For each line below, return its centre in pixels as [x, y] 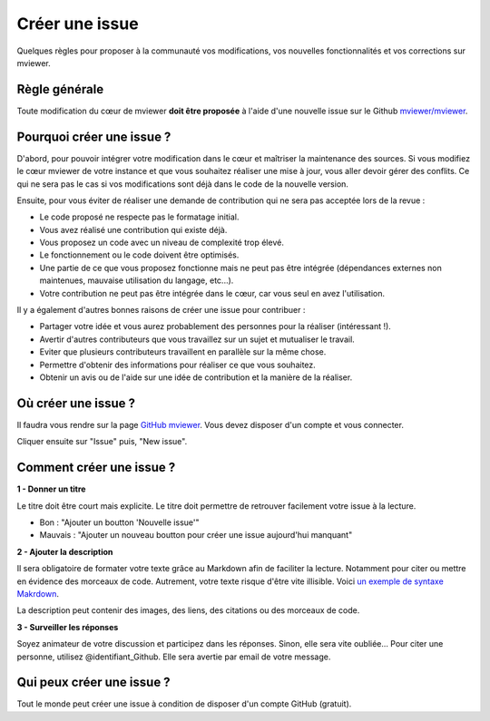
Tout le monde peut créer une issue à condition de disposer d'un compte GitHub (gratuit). [184, 704]
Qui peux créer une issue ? [94, 682]
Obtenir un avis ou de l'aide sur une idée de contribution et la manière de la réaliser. [196, 377]
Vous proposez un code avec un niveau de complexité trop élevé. [162, 243]
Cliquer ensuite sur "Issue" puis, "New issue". [102, 442]
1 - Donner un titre [51, 489]
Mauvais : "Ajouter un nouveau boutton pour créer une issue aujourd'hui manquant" [196, 535]
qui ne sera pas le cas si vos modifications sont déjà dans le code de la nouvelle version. [183, 184]
